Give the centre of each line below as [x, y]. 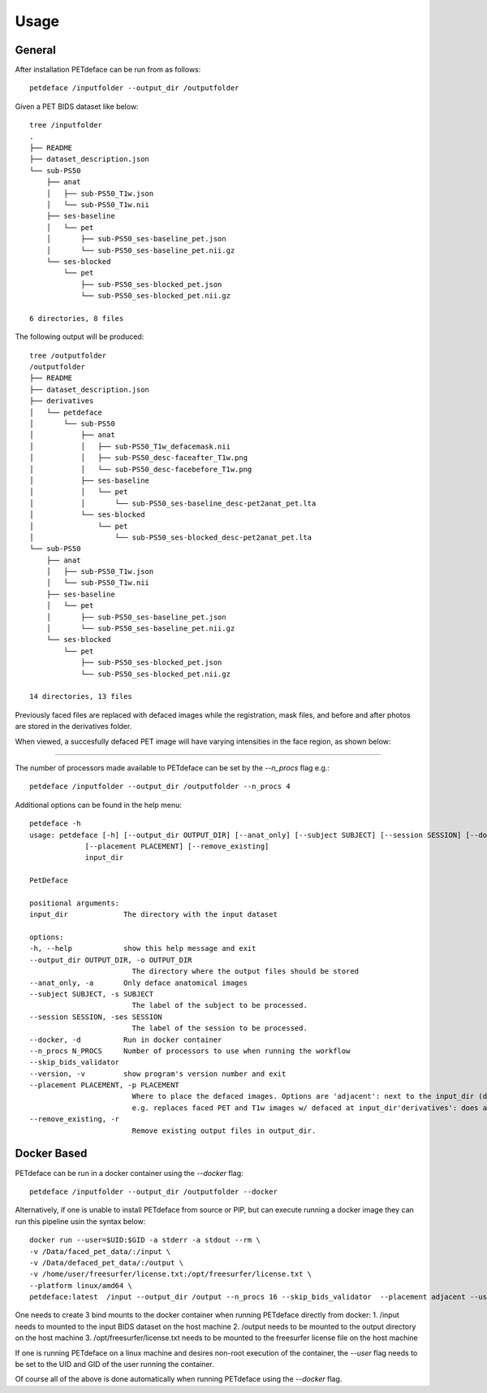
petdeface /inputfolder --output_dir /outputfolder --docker [153, 1191]
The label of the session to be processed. [220, 1028]
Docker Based [51, 1154]
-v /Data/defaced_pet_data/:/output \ [107, 1263]
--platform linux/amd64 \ [81, 1285]
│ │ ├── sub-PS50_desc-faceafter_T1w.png [138, 458]
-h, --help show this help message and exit [143, 948]
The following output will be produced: [80, 336]
